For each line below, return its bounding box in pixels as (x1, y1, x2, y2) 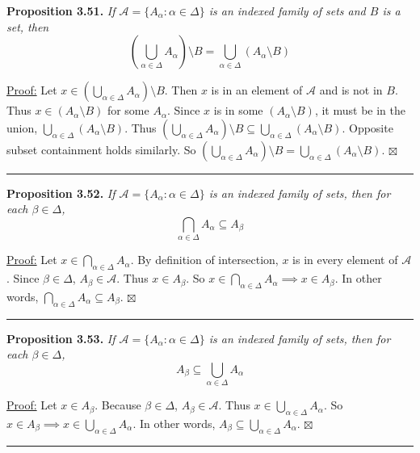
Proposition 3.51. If (6, 2, 115, 19)
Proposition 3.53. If (6, 329, 115, 346)
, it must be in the (314, 102, 405, 119)
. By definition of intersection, (130, 251, 279, 268)
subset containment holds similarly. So (6, 141, 196, 157)
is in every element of (292, 251, 398, 268)
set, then (6, 18, 49, 35)
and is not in (319, 82, 383, 99)
